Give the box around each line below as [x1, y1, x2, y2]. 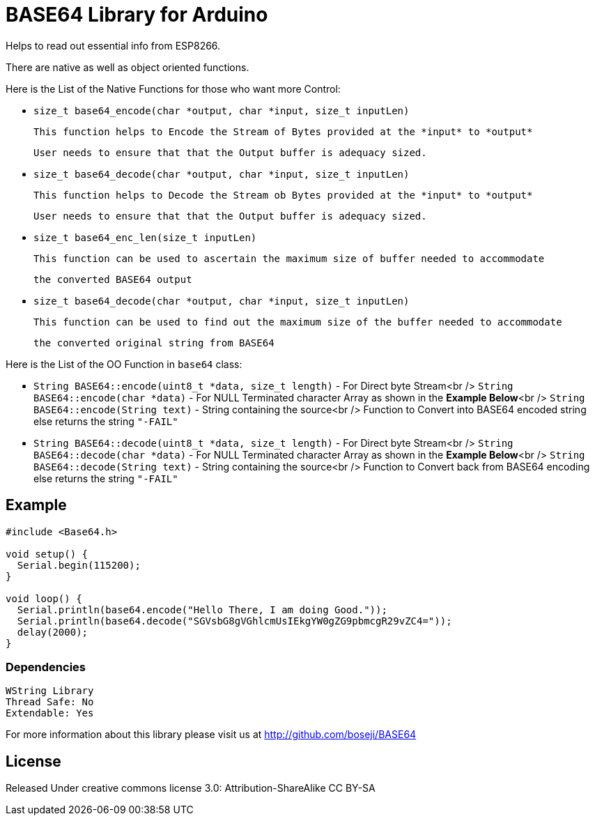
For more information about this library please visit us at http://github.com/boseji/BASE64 [6, 728, 417, 741]
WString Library [6, 685, 94, 697]
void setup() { [6, 548, 88, 560]
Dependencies [6, 659, 86, 674]
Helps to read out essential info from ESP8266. [6, 39, 221, 52]
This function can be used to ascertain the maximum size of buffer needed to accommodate [33, 252, 545, 264]
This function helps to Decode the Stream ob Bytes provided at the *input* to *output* [33, 189, 533, 201]
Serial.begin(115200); [17, 559, 141, 571]
